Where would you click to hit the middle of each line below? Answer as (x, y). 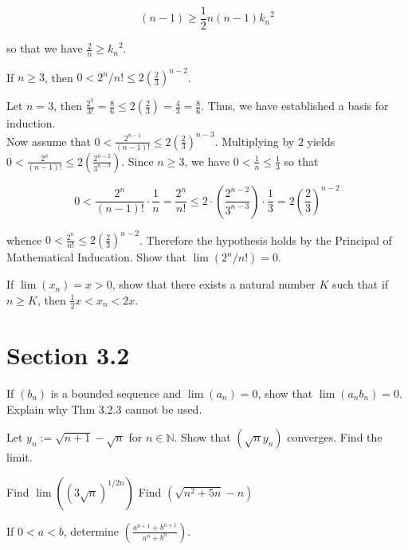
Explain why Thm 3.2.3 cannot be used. (104, 409)
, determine (91, 530)
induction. (31, 123)
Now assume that (49, 141)
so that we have (45, 48)
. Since (137, 161)
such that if (360, 284)
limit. (20, 457)
